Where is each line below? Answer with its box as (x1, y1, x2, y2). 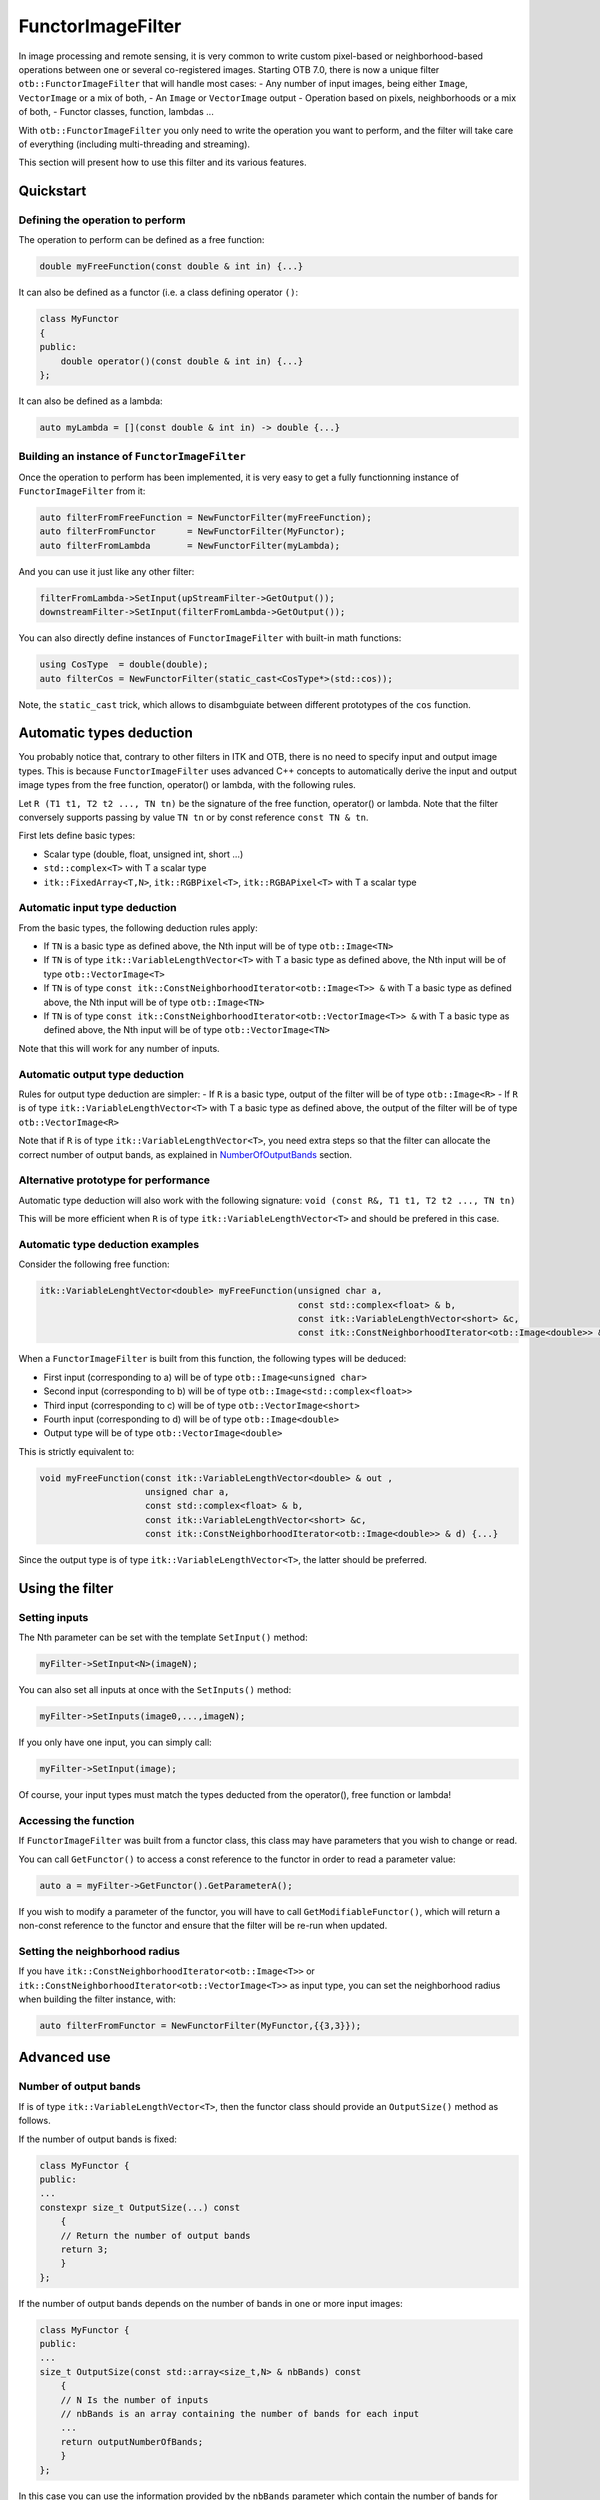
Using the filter (18, 1580, 114, 1597)
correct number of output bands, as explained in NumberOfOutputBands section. (18, 1148, 353, 1160)
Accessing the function (18, 1814, 135, 1828)
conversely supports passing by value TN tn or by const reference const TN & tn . (18, 811, 369, 823)
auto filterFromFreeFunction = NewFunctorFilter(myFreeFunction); (39, 512, 372, 524)
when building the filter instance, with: (18, 1993, 177, 2005)
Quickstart (18, 183, 87, 200)
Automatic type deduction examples (18, 1237, 200, 1251)
